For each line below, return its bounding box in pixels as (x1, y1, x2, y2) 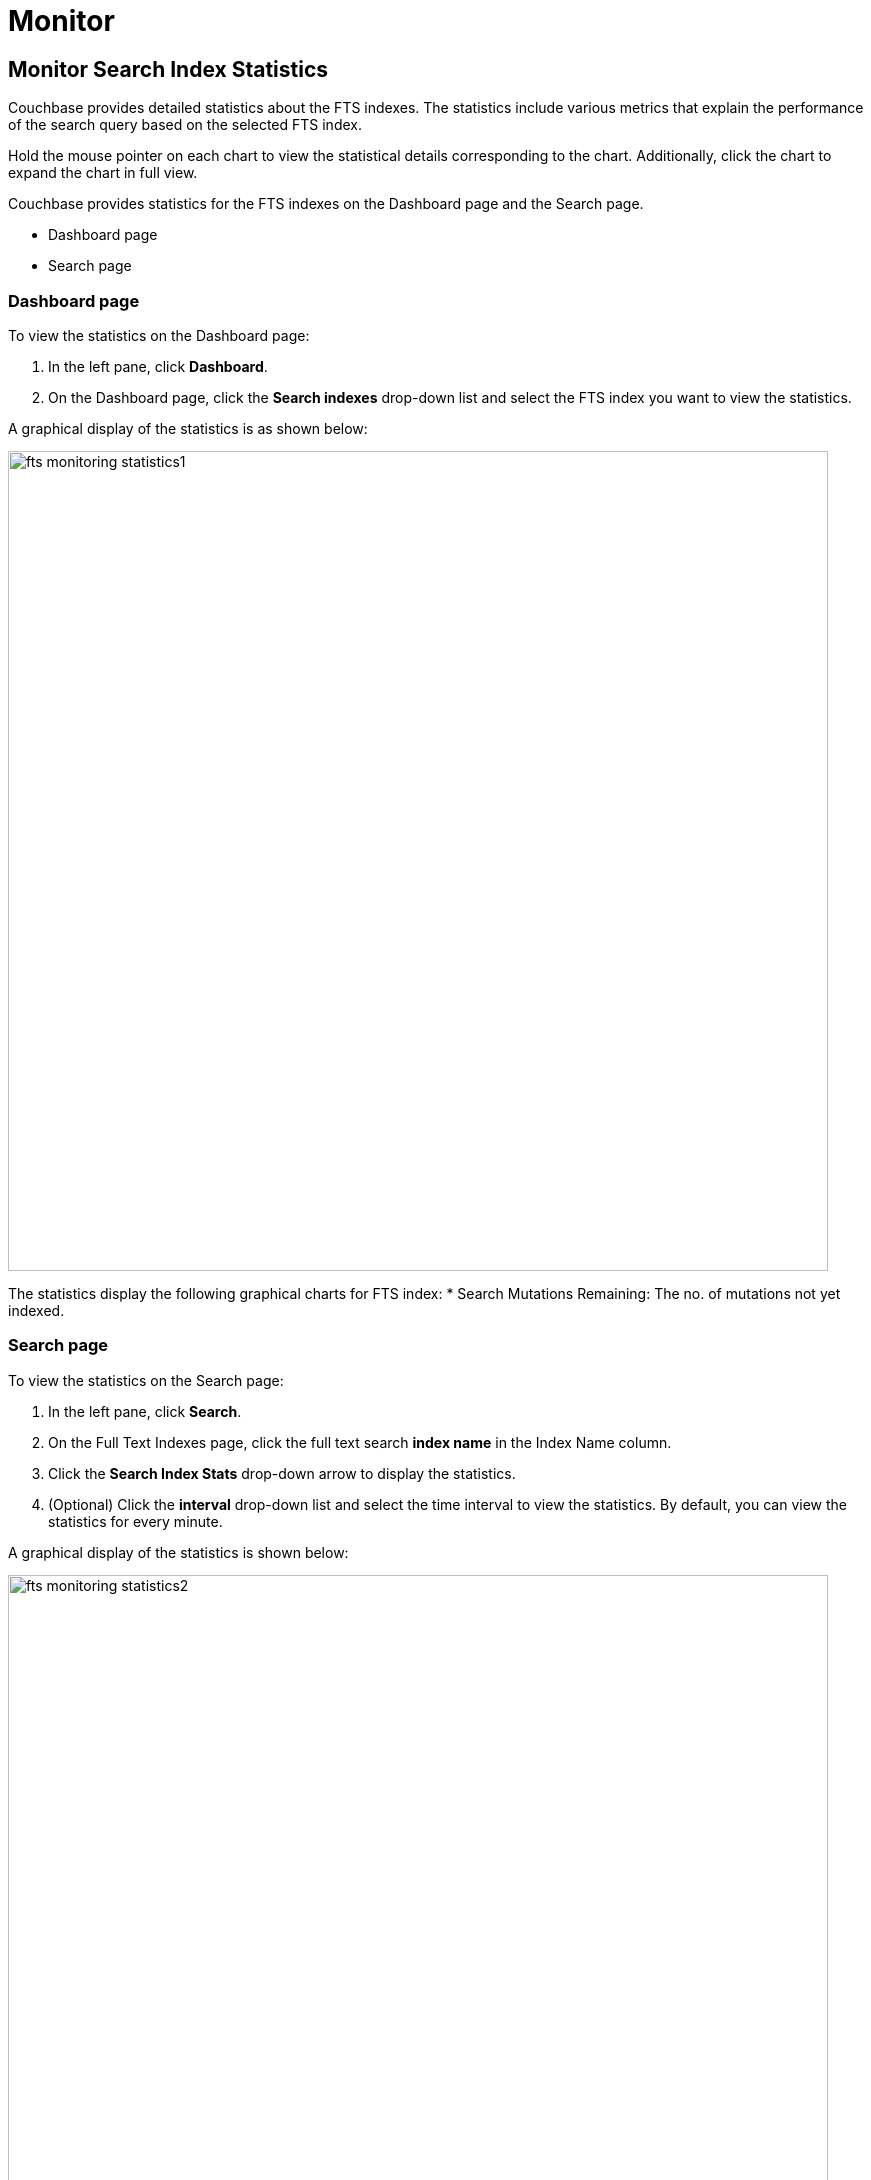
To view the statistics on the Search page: (8, 1371, 284, 1389)
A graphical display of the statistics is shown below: (8, 1543, 349, 1561)
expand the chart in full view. (8, 164, 198, 182)
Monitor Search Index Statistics (8, 56, 329, 82)
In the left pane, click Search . (48, 1402, 242, 1420)
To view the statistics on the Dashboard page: (8, 326, 310, 344)
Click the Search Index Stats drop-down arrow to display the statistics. (48, 1464, 516, 1482)
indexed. (8, 1301, 65, 1319)
